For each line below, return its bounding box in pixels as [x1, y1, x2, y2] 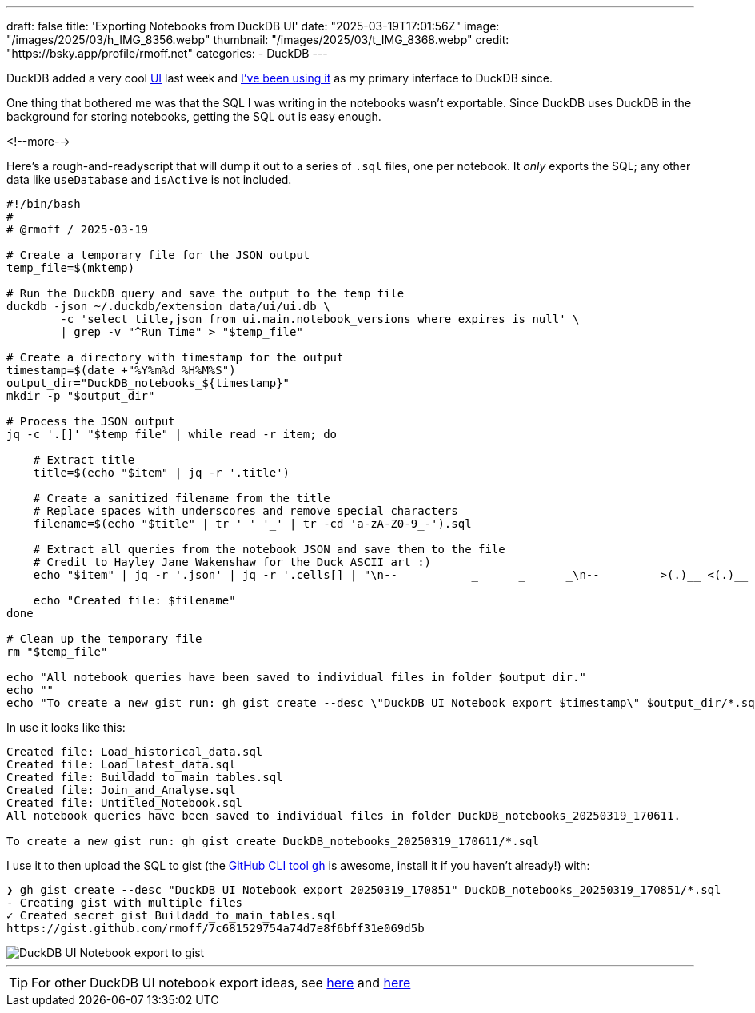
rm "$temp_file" [6, 645, 108, 658]
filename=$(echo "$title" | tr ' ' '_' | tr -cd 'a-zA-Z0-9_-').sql [33, 517, 472, 530]
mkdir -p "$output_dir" [6, 389, 155, 402]
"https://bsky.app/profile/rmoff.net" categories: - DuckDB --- [6, 46, 328, 60]
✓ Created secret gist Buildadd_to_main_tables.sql [6, 909, 338, 922]
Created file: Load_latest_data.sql [6, 758, 236, 771]
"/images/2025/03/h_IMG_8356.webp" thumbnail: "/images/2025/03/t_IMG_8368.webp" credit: [6, 33, 509, 46]
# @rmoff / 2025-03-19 [6, 223, 149, 236]
